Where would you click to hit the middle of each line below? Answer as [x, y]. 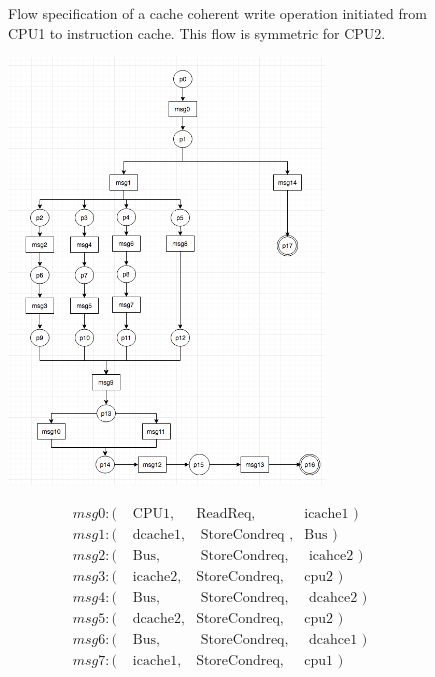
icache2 [155, 577]
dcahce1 [333, 640]
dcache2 [157, 619]
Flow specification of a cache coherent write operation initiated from [217, 13]
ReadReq [224, 513]
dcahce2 [333, 598]
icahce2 [331, 556]
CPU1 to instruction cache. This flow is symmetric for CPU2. [197, 32]
